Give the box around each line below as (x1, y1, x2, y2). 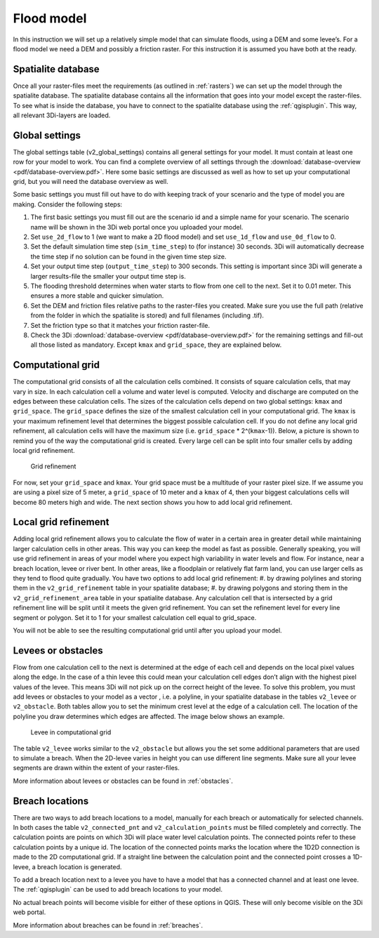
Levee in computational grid (30, 728, 112, 736)
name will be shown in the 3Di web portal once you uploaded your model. (30, 223, 244, 231)
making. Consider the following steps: (13, 200, 123, 209)
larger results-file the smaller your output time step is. (30, 272, 186, 280)
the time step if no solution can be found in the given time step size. (30, 252, 227, 260)
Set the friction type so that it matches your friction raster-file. (30, 321, 211, 329)
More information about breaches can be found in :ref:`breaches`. (13, 920, 204, 930)
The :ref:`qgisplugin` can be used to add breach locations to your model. (13, 885, 222, 894)
